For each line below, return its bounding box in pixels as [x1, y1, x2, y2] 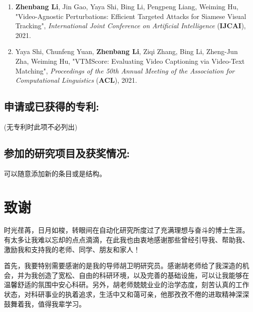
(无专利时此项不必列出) [4, 121, 77, 131]
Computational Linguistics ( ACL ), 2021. [15, 75, 137, 85]
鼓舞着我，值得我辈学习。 [4, 298, 86, 309]
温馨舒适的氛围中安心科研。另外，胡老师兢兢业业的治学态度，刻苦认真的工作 [4, 279, 249, 290]
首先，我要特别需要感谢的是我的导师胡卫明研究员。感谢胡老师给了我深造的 [4, 260, 242, 271]
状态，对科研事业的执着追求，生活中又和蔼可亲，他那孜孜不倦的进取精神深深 [4, 289, 249, 299]
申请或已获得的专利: [4, 99, 99, 114]
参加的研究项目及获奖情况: [4, 145, 130, 160]
